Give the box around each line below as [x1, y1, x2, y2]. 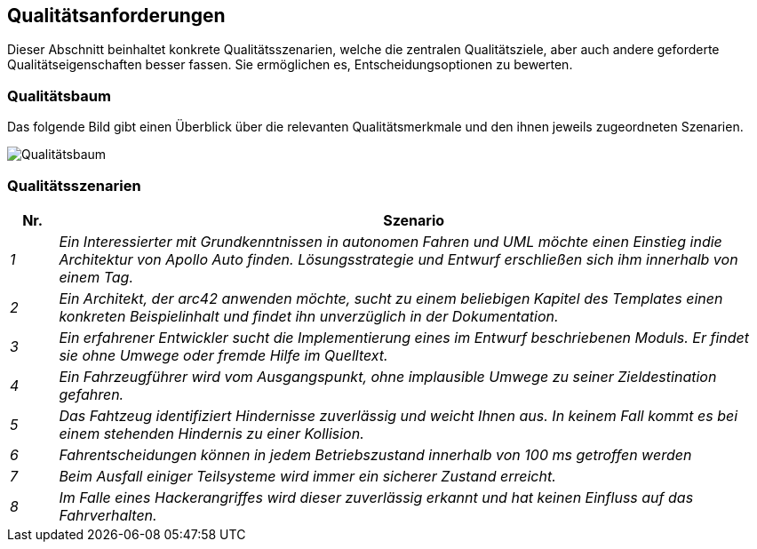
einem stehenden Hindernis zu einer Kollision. [59, 424, 364, 442]
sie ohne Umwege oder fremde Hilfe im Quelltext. [59, 346, 388, 364]
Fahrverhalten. [59, 505, 157, 524]
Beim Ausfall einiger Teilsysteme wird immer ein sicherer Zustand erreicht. [59, 466, 556, 485]
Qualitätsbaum [7, 86, 111, 105]
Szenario [383, 211, 445, 229]
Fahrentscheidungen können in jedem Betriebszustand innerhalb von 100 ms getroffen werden [59, 445, 692, 464]
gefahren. [59, 385, 124, 403]
